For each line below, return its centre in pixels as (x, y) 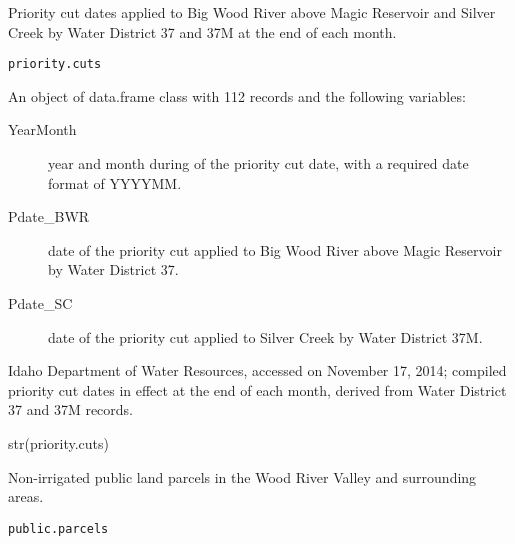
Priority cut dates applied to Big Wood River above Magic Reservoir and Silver (252, 12)
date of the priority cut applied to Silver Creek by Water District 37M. (265, 336)
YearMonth (42, 129)
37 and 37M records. (70, 409)
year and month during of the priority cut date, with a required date (258, 163)
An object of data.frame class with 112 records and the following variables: (237, 95)
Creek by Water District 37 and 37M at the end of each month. (202, 31)
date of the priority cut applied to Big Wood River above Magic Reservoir (275, 249)
